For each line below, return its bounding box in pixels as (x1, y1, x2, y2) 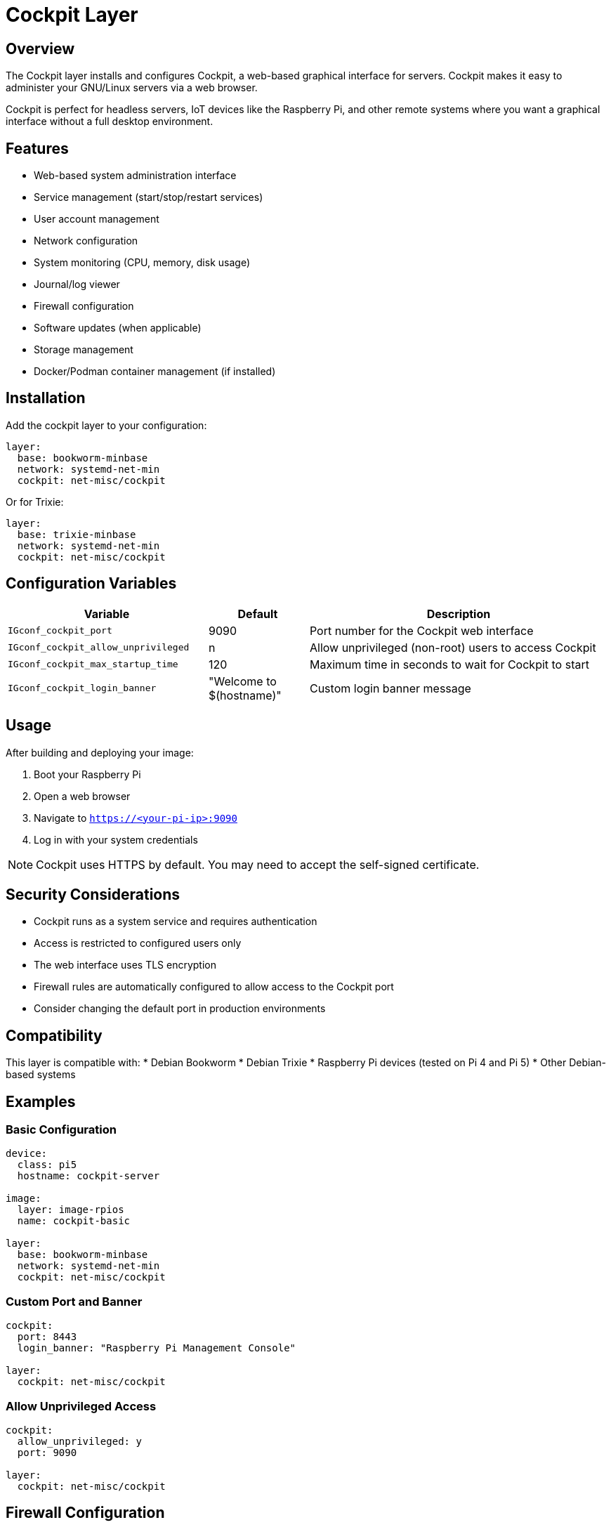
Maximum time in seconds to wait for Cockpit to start (309, 657, 589, 671)
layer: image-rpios (17, 1204, 124, 1216)
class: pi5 (17, 1159, 77, 1171)
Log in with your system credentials (34, 833, 198, 846)
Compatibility (6, 1026, 103, 1044)
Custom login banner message (309, 681, 471, 695)
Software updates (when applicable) (34, 322, 202, 334)
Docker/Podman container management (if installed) (34, 365, 276, 378)
